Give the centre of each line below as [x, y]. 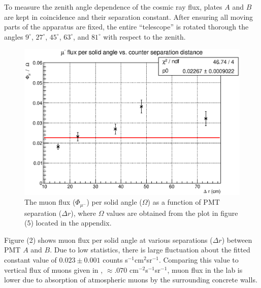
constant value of [30, 260]
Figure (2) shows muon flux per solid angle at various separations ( [108, 239]
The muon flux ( [50, 202]
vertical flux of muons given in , [54, 269]
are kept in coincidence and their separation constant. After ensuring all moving [129, 17]
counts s [115, 260]
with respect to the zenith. [144, 36]
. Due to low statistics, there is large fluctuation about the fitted [150, 250]
